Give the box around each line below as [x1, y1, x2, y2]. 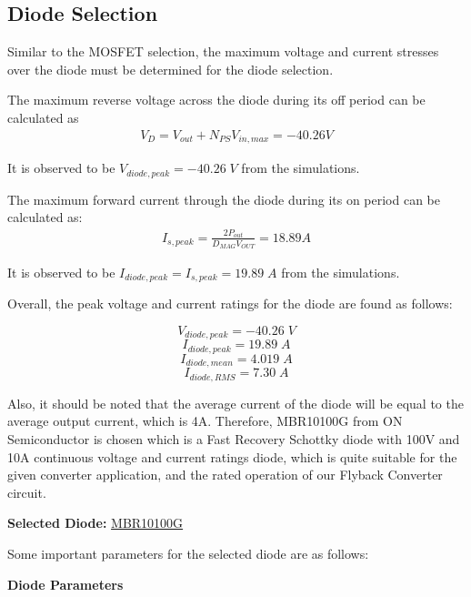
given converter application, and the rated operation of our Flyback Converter [7, 465, 443, 484]
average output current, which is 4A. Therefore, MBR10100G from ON [7, 411, 403, 430]
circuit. [7, 482, 46, 501]
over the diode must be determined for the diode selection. [7, 59, 334, 78]
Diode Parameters [7, 574, 124, 593]
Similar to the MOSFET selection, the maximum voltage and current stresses [7, 42, 439, 61]
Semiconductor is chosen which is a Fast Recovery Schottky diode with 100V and [7, 429, 460, 448]
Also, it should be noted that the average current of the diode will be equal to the [7, 393, 464, 412]
